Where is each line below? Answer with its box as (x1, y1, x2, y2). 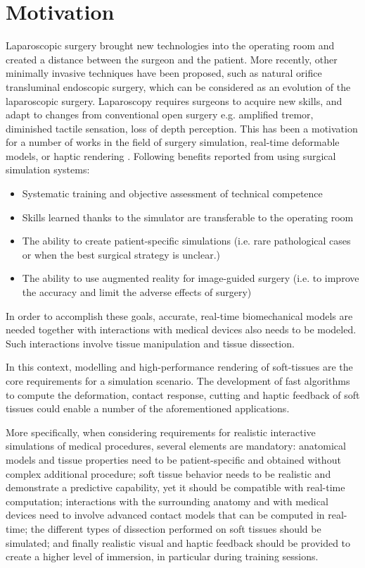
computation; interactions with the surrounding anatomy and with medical (6, 493, 328, 508)
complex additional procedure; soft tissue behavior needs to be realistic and (6, 466, 331, 481)
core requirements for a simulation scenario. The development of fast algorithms (6, 373, 350, 388)
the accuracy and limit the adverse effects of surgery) (22, 285, 252, 300)
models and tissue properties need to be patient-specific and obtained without (6, 452, 341, 467)
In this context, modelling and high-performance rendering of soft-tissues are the (6, 359, 353, 374)
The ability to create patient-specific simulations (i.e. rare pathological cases (22, 233, 351, 248)
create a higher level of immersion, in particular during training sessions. (6, 549, 319, 564)
